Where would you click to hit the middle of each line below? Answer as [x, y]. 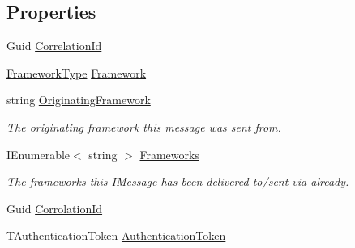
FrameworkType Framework [77, 72]
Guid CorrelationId [54, 46]
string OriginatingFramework [79, 100]
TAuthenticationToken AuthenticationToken [116, 235]
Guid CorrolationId [55, 208]
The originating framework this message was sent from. [144, 126]
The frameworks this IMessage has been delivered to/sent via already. [178, 181]
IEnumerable [38, 154]
